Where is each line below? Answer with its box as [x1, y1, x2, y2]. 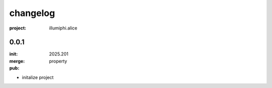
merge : [9, 58, 25, 64]
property [49, 58, 67, 64]
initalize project [22, 74, 54, 80]
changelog [9, 7, 55, 18]
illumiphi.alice [49, 25, 78, 31]
